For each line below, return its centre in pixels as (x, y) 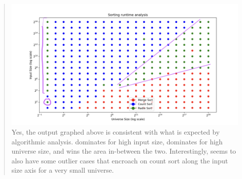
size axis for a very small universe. (63, 170)
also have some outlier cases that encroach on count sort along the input (120, 160)
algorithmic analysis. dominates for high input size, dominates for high (117, 141)
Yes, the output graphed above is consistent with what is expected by (116, 132)
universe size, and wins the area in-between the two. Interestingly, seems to (124, 151)
